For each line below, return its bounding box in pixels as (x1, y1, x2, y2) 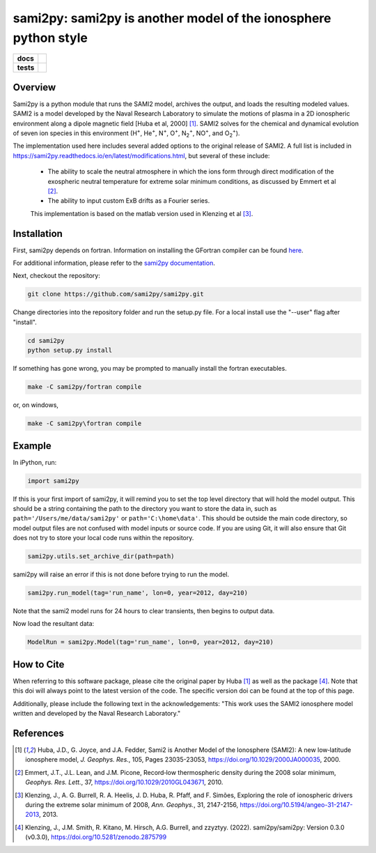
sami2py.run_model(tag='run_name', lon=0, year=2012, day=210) (27, 589, 249, 597)
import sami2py (27, 477, 79, 484)
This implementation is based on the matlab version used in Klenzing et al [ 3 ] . (30, 209, 253, 217)
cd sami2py (27, 337, 65, 344)
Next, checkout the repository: (13, 272, 100, 280)
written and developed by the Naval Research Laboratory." (13, 709, 181, 718)
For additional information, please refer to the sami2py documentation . (13, 259, 215, 268)
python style (13, 30, 88, 45)
